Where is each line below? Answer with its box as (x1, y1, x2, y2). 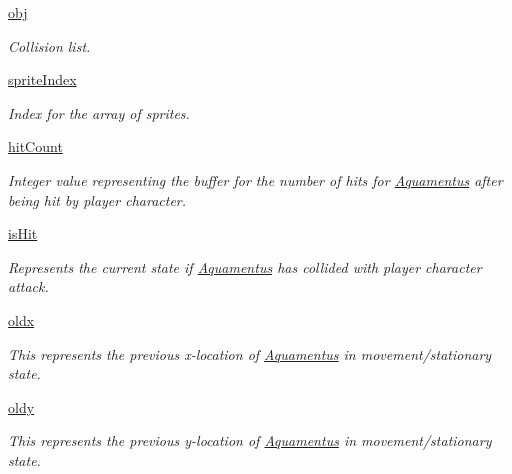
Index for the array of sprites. (8, 102, 190, 123)
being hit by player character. (8, 189, 187, 210)
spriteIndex (8, 69, 77, 90)
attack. (8, 276, 49, 297)
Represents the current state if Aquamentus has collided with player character (8, 256, 482, 277)
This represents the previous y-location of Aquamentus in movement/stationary (8, 430, 492, 451)
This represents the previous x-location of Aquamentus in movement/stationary (8, 343, 492, 364)
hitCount (8, 136, 63, 157)
